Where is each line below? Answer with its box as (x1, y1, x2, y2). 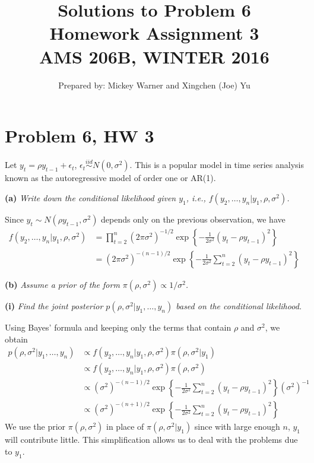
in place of (106, 420, 144, 433)
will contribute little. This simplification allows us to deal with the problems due (5, 433, 298, 446)
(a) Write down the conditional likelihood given (5, 191, 176, 204)
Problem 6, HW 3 (5, 123, 154, 148)
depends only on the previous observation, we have (101, 213, 286, 225)
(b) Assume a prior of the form (5, 278, 120, 290)
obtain (5, 332, 28, 345)
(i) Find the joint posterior (5, 299, 103, 312)
